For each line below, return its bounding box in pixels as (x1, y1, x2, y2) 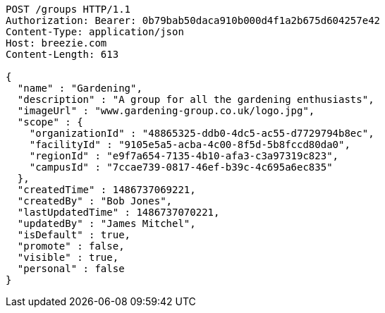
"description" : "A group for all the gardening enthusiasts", (17, 94, 374, 105)
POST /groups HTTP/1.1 (6, 4, 131, 15)
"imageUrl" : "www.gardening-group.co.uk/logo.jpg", (17, 105, 315, 116)
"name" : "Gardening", (17, 82, 142, 94)
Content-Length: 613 (6, 49, 119, 60)
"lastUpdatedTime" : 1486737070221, (17, 207, 220, 218)
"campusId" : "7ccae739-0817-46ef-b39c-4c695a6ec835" (29, 161, 333, 173)
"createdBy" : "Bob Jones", (17, 195, 173, 207)
